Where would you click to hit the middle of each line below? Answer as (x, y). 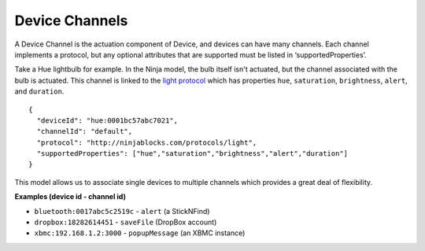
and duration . (39, 91)
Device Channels (71, 20)
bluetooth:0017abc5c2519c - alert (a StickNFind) (122, 211)
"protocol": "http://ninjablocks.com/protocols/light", (147, 142)
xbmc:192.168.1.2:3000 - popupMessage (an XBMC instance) (140, 233)
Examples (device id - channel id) (70, 197)
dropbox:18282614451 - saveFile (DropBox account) (126, 222)
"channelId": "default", (85, 131)
